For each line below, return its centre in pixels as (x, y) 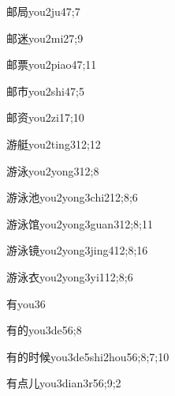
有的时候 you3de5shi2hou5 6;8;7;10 (88, 356)
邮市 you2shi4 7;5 (45, 91)
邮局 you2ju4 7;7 (43, 11)
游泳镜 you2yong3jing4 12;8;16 (77, 250)
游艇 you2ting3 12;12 (54, 143)
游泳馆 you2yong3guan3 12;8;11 (80, 223)
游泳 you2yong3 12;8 (53, 170)
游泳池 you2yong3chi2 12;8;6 (72, 197)
